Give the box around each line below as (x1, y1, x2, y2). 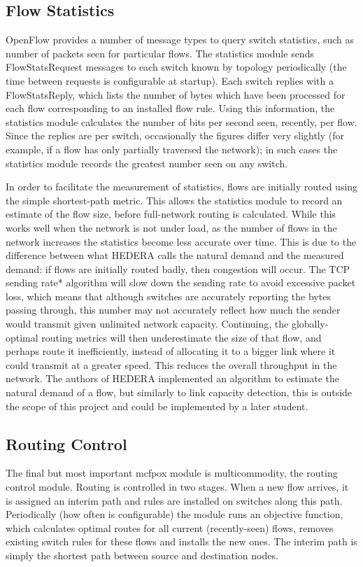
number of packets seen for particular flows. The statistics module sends (6, 45, 314, 60)
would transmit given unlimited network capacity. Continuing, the (6, 316, 289, 331)
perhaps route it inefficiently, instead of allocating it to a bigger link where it (6, 344, 336, 358)
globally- (291, 316, 329, 331)
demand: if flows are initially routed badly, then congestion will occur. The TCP (6, 261, 350, 276)
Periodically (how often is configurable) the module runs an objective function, (6, 507, 343, 521)
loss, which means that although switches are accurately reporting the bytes (6, 288, 331, 303)
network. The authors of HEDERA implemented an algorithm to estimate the (6, 371, 340, 386)
